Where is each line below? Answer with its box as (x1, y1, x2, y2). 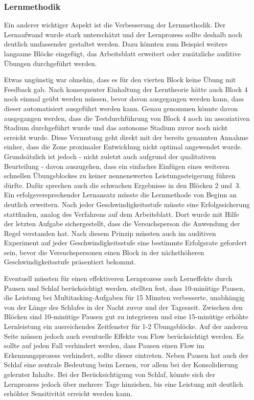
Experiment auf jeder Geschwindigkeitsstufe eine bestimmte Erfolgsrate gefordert (4, 237, 247, 248)
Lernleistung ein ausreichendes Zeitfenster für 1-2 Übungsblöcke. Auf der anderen (4, 321, 248, 331)
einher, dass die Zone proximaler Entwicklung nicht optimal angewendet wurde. (4, 141, 243, 152)
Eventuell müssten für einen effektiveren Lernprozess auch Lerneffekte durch (4, 273, 232, 283)
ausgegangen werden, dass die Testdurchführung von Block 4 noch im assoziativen (4, 113, 250, 123)
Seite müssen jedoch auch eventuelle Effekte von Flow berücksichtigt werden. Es (4, 330, 244, 341)
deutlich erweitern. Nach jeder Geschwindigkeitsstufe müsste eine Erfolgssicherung (4, 199, 250, 209)
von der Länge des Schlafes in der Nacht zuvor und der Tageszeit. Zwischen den (4, 302, 243, 312)
